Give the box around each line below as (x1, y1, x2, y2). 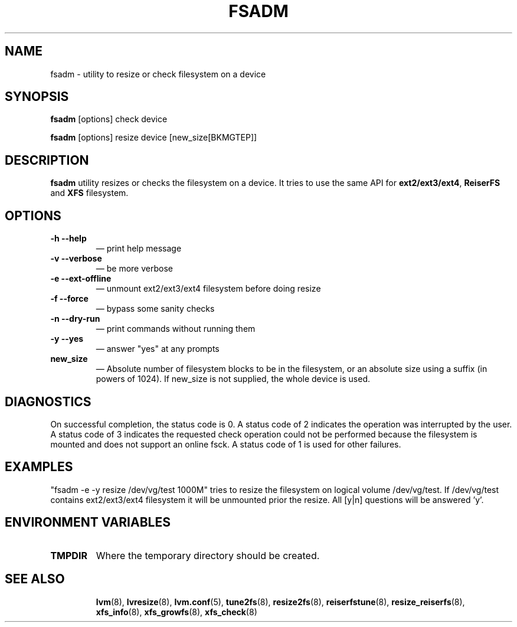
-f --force (50, 293, 89, 304)
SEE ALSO (5, 572, 65, 587)
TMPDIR (50, 549, 87, 561)
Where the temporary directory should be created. (96, 549, 320, 561)
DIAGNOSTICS (5, 394, 91, 409)
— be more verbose (96, 263, 173, 274)
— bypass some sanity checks (96, 303, 215, 314)
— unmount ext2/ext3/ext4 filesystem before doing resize (96, 283, 321, 294)
